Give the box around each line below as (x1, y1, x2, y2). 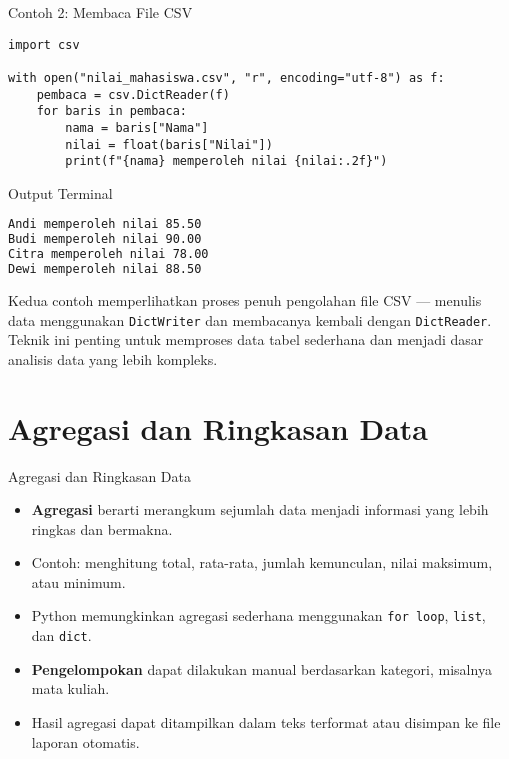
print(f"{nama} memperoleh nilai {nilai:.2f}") (65, 154, 388, 169)
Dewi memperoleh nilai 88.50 (8, 262, 202, 277)
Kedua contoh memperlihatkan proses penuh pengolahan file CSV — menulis (8, 289, 482, 310)
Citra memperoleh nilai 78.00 (8, 247, 209, 262)
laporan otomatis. (31, 731, 140, 752)
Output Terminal (8, 182, 113, 203)
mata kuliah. (31, 678, 110, 699)
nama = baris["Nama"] (65, 120, 209, 135)
